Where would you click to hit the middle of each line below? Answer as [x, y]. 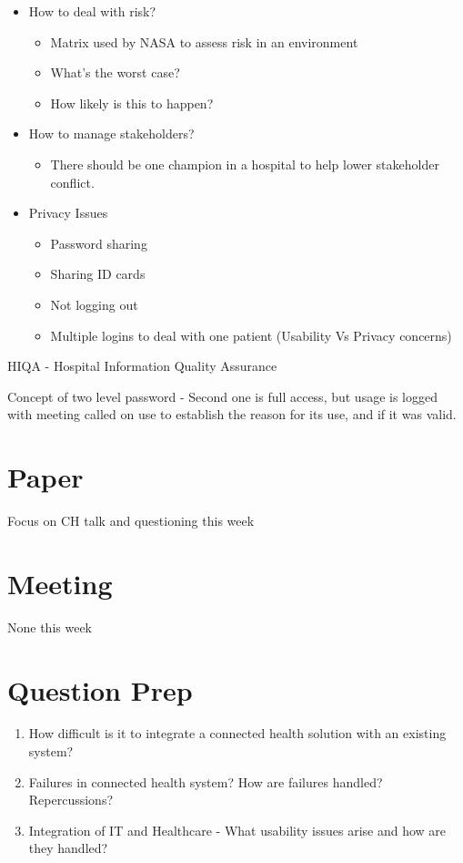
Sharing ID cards [98, 274]
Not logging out [94, 304]
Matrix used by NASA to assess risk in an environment [204, 41]
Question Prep [100, 689]
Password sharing [99, 243]
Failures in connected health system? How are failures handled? [206, 781]
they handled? [68, 848]
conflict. [72, 182]
